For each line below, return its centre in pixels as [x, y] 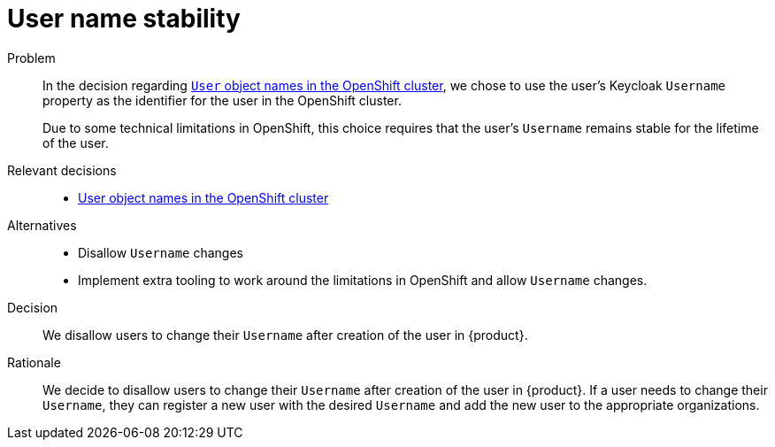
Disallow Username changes [161, 252]
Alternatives [42, 225]
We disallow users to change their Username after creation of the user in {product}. [285, 335]
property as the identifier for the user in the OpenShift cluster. [222, 100]
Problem [31, 58]
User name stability [124, 19]
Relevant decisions [62, 170]
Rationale [34, 362]
